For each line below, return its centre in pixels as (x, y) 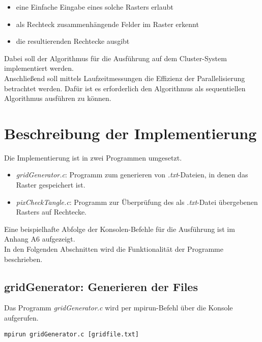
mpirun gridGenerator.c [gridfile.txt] (71, 334)
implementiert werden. (39, 68)
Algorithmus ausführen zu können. (58, 98)
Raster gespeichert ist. (51, 185)
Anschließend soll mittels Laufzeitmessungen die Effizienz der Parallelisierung (125, 78)
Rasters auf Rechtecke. (51, 212)
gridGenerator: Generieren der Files (101, 286)
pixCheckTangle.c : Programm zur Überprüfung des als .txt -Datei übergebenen (137, 202)
